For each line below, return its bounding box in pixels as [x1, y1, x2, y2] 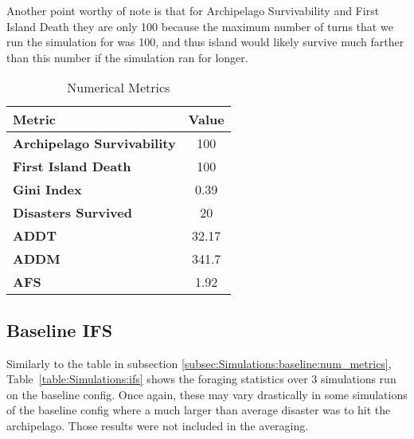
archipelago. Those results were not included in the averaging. [6, 417, 309, 433]
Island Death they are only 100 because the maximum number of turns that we [6, 18, 393, 34]
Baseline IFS [6, 317, 113, 342]
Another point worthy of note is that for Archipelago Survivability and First [6, 2, 380, 18]
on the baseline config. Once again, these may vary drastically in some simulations [6, 386, 408, 402]
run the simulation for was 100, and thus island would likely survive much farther [6, 33, 404, 50]
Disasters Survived [13, 203, 132, 222]
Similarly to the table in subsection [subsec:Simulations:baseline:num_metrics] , [6, 355, 392, 371]
